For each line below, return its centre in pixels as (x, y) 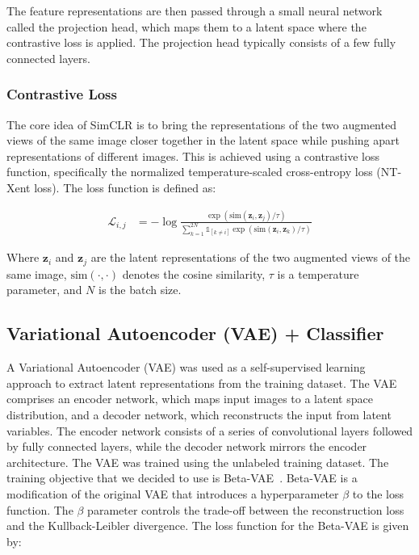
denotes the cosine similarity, (194, 273)
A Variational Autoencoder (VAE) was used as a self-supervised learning (186, 367)
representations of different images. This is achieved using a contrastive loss (193, 156)
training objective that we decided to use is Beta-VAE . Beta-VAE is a (182, 478)
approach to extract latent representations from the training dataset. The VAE (202, 383)
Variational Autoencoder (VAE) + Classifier (195, 333)
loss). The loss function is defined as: (125, 187)
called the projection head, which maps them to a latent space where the (186, 26)
